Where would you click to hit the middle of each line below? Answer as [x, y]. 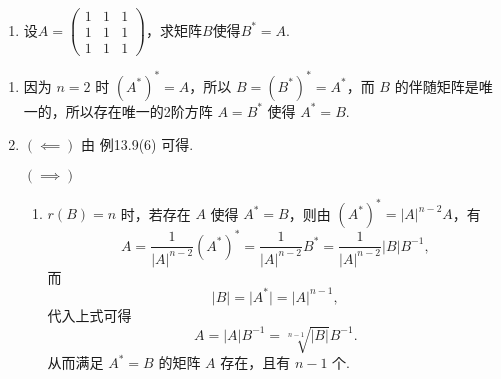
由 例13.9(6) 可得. [137, 144]
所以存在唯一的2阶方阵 [139, 110]
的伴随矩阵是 [436, 85]
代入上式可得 [89, 314]
